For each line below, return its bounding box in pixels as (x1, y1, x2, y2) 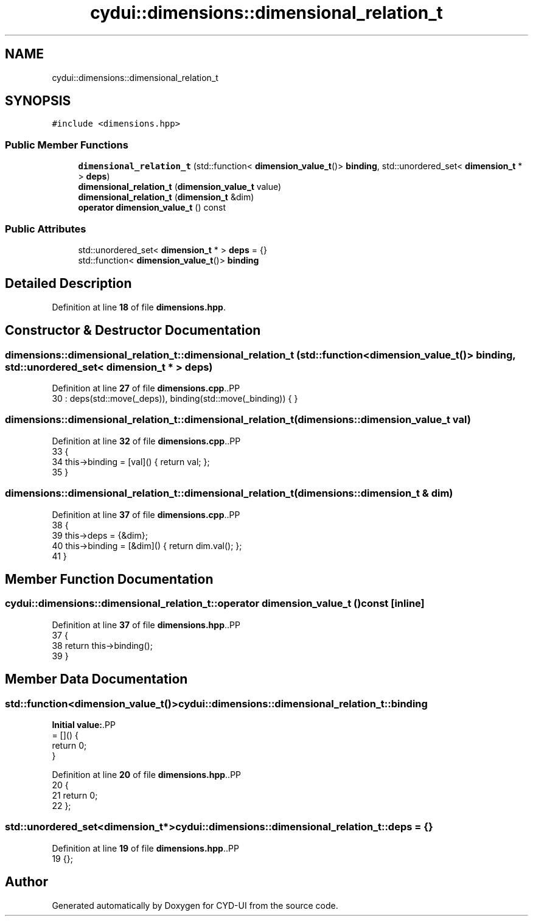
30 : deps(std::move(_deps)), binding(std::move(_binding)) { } (52, 393, 298, 404)
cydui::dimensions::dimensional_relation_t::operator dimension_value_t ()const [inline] (5, 597, 425, 610)
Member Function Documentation (5, 571, 214, 587)
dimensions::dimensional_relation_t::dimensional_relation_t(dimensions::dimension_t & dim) (5, 487, 453, 500)
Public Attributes (5, 222, 86, 235)
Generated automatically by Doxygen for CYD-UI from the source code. (52, 900, 338, 911)
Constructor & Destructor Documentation (5, 323, 261, 338)
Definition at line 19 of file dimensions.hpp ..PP (52, 842, 239, 853)
